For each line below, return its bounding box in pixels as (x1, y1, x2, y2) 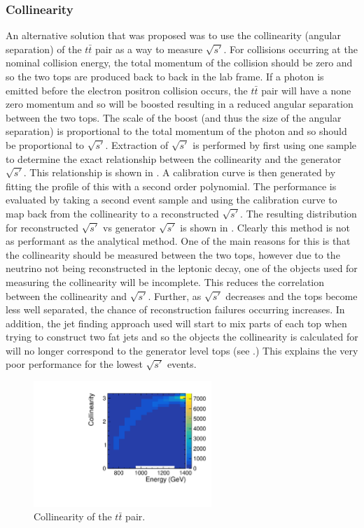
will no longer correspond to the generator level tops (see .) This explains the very (6, 343, 358, 357)
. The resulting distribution (240, 206, 357, 220)
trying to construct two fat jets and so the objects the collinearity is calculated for (6, 329, 358, 344)
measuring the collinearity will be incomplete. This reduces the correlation (6, 274, 325, 289)
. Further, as (148, 288, 202, 303)
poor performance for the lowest (6, 357, 143, 371)
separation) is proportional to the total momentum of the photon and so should (6, 124, 347, 138)
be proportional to (6, 137, 85, 152)
